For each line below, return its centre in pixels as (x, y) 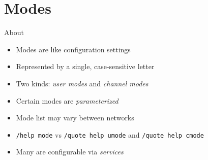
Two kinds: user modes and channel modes (82, 83)
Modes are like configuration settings (73, 49)
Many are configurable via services (70, 152)
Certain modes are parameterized (67, 100)
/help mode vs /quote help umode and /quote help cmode (110, 134)
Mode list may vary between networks (75, 118)
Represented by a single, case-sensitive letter (85, 66)
